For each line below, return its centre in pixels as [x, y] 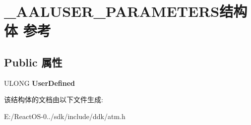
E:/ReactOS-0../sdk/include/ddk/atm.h [65, 116]
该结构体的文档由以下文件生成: [54, 99]
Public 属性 [33, 62]
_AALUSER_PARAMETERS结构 [126, 11]
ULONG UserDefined [39, 83]
